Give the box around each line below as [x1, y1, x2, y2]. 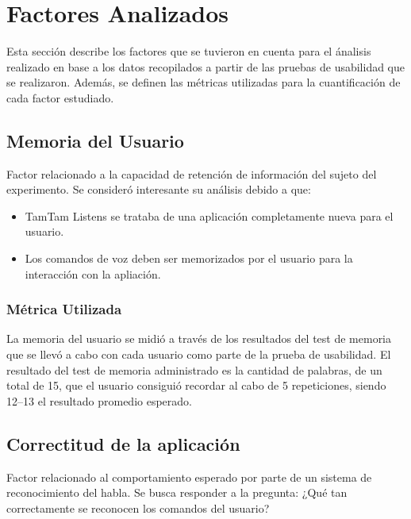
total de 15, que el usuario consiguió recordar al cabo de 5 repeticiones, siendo [6, 377, 386, 394]
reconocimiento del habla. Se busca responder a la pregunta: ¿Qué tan [6, 484, 348, 501]
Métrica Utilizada [6, 299, 122, 319]
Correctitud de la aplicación [6, 431, 240, 456]
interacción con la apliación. [25, 265, 161, 282]
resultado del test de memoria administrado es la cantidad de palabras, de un [6, 361, 382, 378]
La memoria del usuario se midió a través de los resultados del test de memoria [6, 330, 392, 347]
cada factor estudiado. [6, 89, 114, 106]
